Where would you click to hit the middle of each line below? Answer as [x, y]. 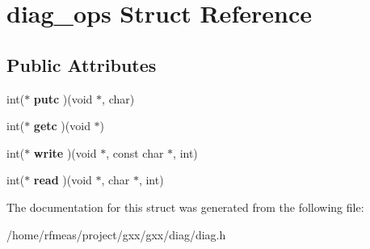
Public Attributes [82, 64]
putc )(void [63, 98]
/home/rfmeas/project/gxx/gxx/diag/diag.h [116, 234]
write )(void [65, 152]
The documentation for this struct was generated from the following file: [185, 207]
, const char [135, 152]
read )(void [63, 180]
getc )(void [62, 126]
